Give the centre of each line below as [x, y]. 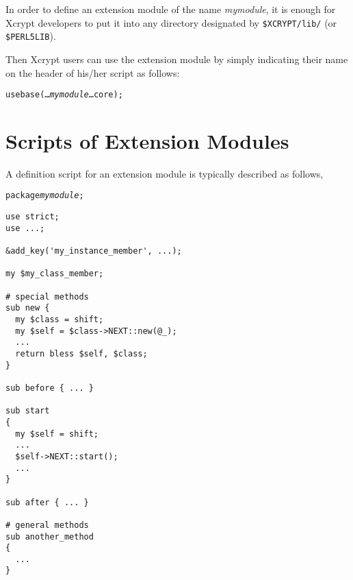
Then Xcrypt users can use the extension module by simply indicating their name [177, 59]
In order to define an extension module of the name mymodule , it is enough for [171, 9]
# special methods [47, 297]
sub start [28, 411]
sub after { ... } [47, 502]
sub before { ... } [50, 388]
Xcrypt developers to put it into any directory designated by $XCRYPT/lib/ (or [171, 22]
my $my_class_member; [55, 274]
